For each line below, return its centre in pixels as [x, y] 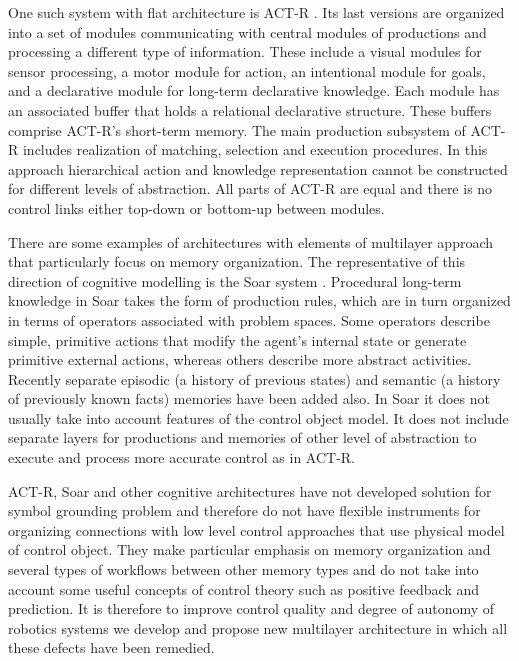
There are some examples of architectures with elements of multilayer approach [251, 241]
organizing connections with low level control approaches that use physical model [256, 529]
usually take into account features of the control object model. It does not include [258, 417]
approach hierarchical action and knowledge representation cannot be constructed [258, 168]
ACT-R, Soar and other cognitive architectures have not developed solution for [250, 490]
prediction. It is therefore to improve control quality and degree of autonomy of [251, 608]
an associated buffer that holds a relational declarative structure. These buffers [250, 109]
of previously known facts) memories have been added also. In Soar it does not [249, 398]
